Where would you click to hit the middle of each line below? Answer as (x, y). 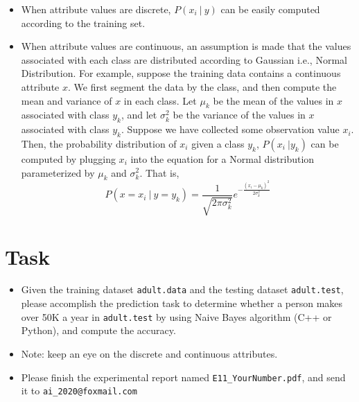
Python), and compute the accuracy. (98, 330)
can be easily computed (270, 9)
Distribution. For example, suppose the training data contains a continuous (181, 73)
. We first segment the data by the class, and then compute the (202, 86)
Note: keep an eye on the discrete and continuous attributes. (149, 353)
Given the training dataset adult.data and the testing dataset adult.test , (182, 289)
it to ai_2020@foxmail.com (79, 391)
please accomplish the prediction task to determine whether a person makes (182, 303)
